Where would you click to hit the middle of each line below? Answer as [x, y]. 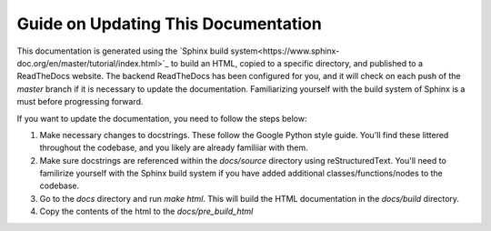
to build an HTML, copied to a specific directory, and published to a [296, 63]
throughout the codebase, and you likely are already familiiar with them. [174, 148]
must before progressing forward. [80, 102]
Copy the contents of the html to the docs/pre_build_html [146, 211]
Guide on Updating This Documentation [169, 24]
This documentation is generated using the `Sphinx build [123, 51]
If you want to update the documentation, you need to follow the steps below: [162, 118]
